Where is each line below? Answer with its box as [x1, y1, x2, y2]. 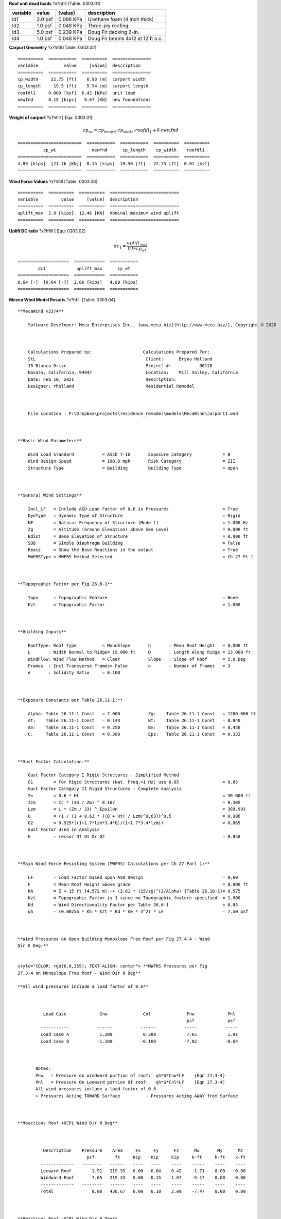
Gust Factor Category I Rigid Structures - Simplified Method [27, 772, 179, 778]
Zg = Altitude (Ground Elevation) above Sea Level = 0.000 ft [27, 527, 248, 532]
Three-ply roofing [88, 22, 129, 29]
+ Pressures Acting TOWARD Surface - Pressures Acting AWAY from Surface [35, 1093, 238, 1099]
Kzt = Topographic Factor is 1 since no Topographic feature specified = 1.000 [27, 895, 241, 901]
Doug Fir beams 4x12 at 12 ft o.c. [88, 35, 163, 42]
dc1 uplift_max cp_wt [38, 266, 131, 271]
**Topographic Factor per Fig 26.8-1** [18, 581, 113, 587]
